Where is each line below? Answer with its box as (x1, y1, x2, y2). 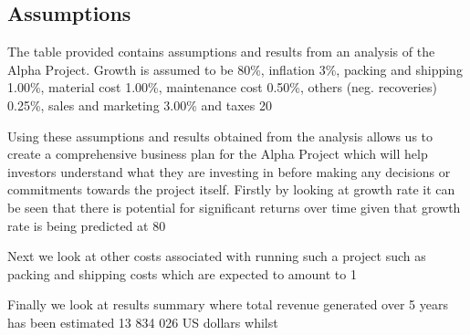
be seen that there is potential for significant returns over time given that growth (7, 197, 461, 216)
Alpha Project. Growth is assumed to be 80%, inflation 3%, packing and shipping (7, 59, 463, 79)
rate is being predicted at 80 (7, 215, 166, 235)
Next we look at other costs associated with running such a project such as (7, 246, 426, 266)
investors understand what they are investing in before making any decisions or (7, 162, 451, 181)
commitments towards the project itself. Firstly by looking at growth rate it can (7, 180, 455, 199)
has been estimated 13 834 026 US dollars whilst (7, 312, 278, 331)
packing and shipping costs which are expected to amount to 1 (7, 264, 357, 283)
